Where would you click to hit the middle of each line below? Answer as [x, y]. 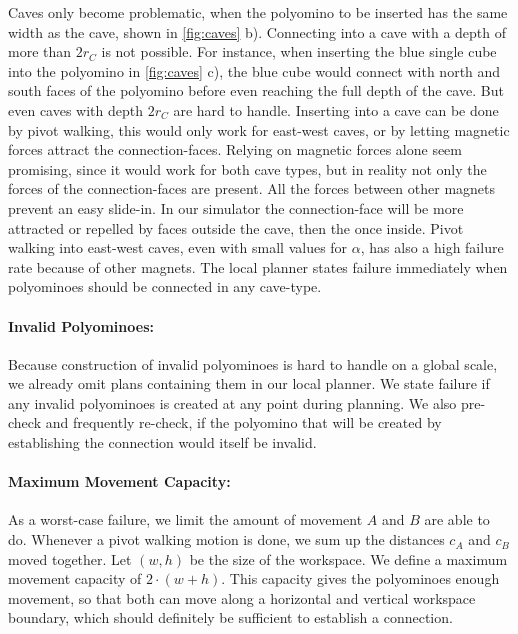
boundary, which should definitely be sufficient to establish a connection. [230, 617]
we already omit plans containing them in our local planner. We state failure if [249, 383]
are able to [457, 519]
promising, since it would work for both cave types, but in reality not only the [247, 168]
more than [40, 51]
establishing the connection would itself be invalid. [162, 442]
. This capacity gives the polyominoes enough [360, 578]
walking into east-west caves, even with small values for [178, 247]
